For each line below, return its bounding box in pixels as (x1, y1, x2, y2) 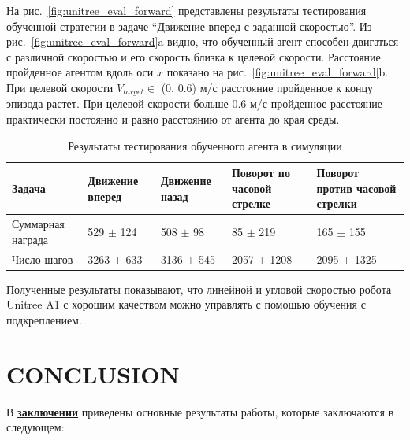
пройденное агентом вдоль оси (6, 64, 154, 80)
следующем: (6, 419, 65, 435)
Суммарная (12, 216, 65, 232)
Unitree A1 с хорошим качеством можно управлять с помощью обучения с (6, 296, 366, 312)
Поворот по (231, 165, 290, 181)
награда (12, 231, 48, 247)
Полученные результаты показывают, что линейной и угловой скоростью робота (6, 280, 392, 297)
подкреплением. (6, 311, 82, 327)
